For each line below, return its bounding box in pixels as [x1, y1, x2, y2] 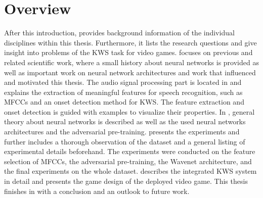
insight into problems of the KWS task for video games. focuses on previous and [4, 47, 253, 58]
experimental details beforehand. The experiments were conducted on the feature [4, 146, 255, 157]
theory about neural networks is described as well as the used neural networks [4, 116, 246, 127]
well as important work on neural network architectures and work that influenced [4, 67, 256, 77]
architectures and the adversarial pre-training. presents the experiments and [4, 126, 240, 137]
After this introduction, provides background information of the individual [4, 27, 235, 38]
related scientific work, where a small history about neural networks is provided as [4, 57, 259, 67]
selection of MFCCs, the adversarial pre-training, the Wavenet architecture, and [4, 156, 252, 166]
